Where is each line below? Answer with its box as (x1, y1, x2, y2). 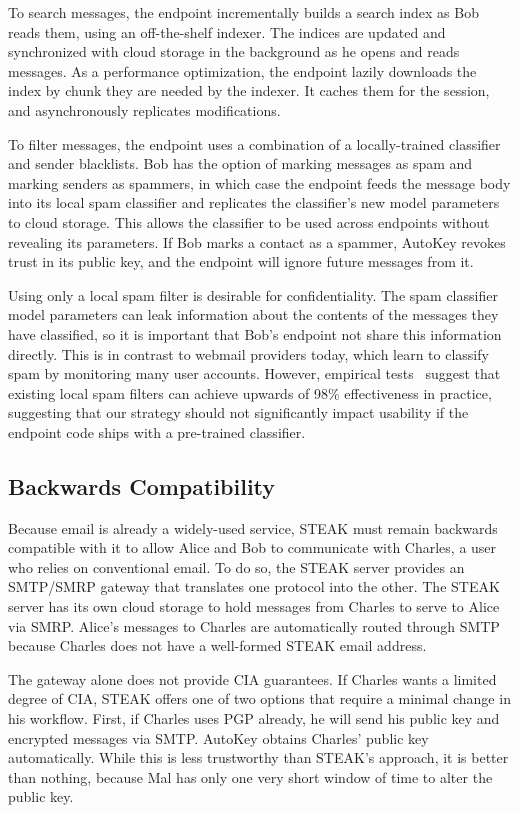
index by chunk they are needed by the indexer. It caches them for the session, (8, 80, 490, 101)
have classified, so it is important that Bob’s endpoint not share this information (8, 323, 502, 344)
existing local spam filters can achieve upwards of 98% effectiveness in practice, (8, 382, 492, 403)
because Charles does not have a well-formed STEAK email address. (8, 635, 427, 656)
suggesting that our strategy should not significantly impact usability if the (8, 402, 469, 423)
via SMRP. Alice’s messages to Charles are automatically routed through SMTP (8, 615, 500, 636)
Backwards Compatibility (8, 470, 276, 501)
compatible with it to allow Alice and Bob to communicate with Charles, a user (8, 537, 497, 558)
